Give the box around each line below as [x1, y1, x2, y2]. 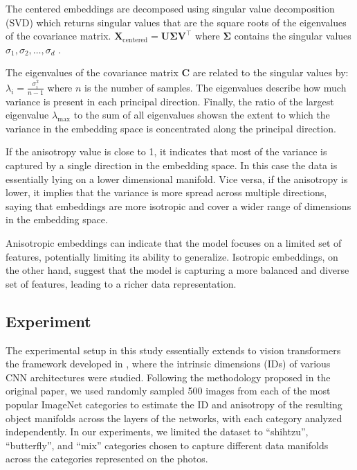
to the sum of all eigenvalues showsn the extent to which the [73, 107, 330, 122]
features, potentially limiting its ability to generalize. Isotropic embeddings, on [6, 249, 338, 263]
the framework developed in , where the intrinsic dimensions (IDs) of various [6, 356, 331, 371]
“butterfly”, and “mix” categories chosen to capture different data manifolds [6, 437, 329, 452]
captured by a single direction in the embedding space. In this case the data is [6, 158, 338, 173]
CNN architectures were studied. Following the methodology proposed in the [6, 369, 331, 384]
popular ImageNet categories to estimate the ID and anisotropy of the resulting [6, 397, 342, 411]
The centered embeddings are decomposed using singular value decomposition [6, 1, 335, 15]
